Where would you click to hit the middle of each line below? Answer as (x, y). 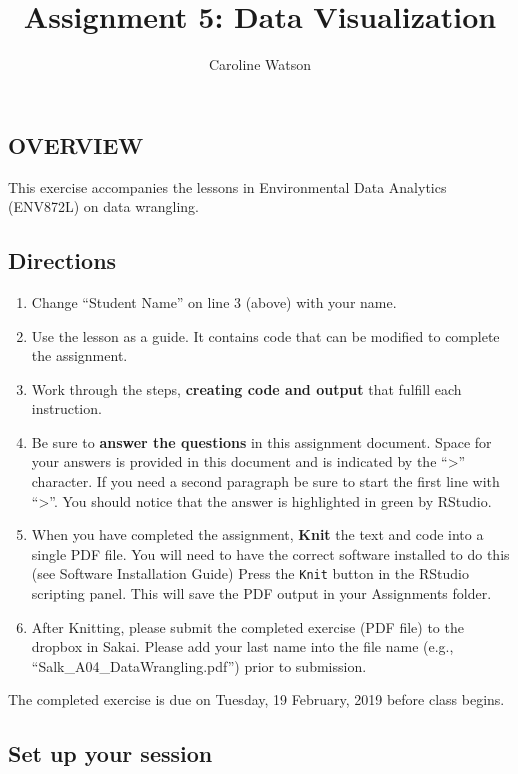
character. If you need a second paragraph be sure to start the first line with (265, 481)
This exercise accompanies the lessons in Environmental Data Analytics (227, 186)
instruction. (66, 408)
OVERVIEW (76, 144)
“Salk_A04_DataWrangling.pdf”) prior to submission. (199, 665)
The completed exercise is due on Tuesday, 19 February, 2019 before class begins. (256, 699)
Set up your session (110, 753)
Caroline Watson (260, 64)
